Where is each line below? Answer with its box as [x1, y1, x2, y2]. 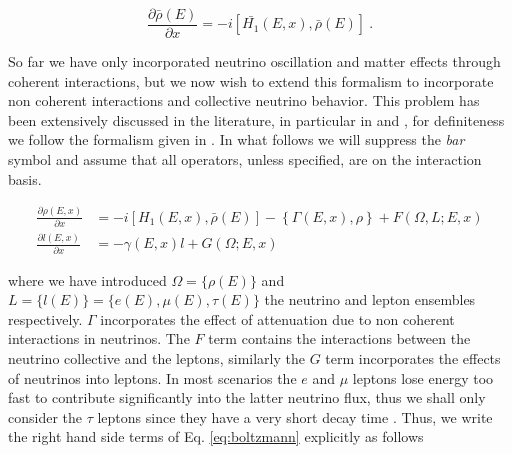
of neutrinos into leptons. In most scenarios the [8, 367, 297, 388]
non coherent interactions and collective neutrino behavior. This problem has [8, 90, 480, 111]
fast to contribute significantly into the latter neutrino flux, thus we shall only [8, 387, 486, 408]
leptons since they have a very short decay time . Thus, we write [97, 406, 493, 427]
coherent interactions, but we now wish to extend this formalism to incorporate [8, 70, 494, 91]
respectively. [8, 308, 83, 329]
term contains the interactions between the [208, 328, 471, 349]
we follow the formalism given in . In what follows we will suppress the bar [8, 129, 465, 150]
